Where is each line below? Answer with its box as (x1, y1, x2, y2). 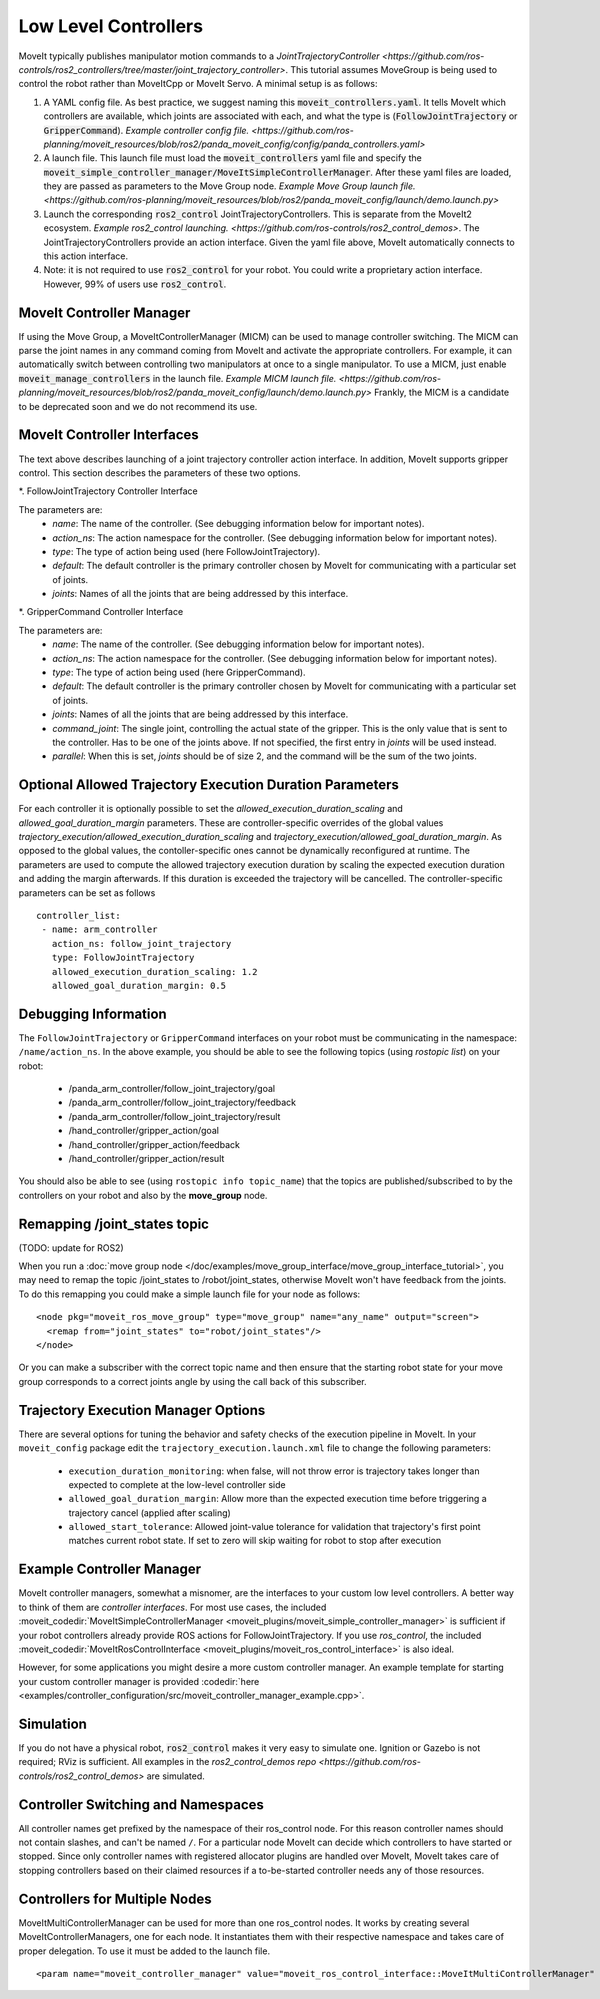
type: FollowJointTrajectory (51, 952, 195, 964)
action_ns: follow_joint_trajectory (51, 938, 232, 949)
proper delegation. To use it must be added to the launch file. (18, 1945, 270, 1957)
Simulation (18, 1715, 87, 1732)
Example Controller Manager (18, 1561, 202, 1578)
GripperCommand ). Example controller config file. (43, 124, 250, 136)
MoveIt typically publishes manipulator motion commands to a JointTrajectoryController (18, 50, 380, 62)
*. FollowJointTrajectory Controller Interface (18, 485, 199, 497)
